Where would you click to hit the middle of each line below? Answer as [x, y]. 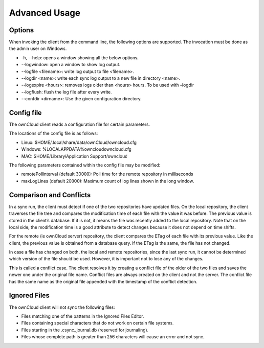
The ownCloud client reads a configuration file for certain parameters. [79, 124]
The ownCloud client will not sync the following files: [62, 307]
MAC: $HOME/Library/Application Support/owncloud [75, 156]
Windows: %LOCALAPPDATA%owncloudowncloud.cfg [76, 149]
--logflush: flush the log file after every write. [66, 92]
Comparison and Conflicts [50, 195]
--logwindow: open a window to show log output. [71, 65]
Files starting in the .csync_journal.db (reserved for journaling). [85, 330]
